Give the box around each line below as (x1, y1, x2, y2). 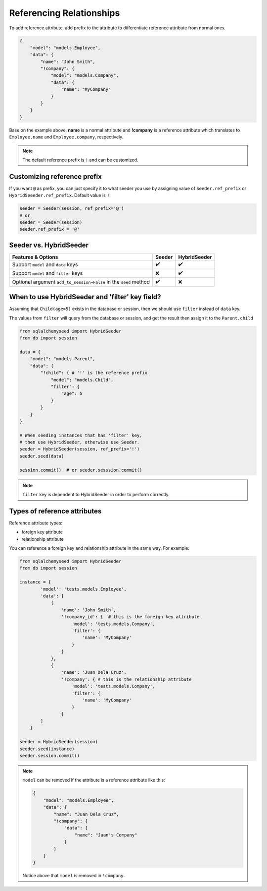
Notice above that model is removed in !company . (22, 873, 125, 879)
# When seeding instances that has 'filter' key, (19, 432, 142, 438)
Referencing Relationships (9, 7, 120, 18)
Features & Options (12, 254, 58, 260)
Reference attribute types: (9, 520, 63, 526)
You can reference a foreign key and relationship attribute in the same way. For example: (9, 545, 190, 551)
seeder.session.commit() (19, 753, 80, 759)
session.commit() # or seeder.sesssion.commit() (19, 467, 142, 473)
